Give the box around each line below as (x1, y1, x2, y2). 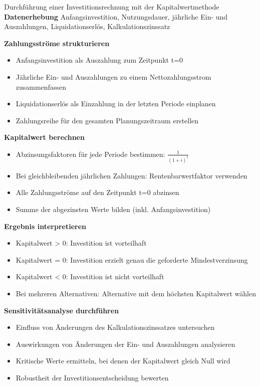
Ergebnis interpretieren (4, 221, 86, 231)
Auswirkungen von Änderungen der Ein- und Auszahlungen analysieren (16, 338, 235, 349)
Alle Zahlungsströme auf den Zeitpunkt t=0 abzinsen (16, 187, 179, 198)
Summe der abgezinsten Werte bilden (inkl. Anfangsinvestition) (16, 204, 211, 214)
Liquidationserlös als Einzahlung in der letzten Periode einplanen (16, 98, 216, 109)
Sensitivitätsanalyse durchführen (4, 305, 119, 315)
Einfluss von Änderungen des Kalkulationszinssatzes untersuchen (16, 322, 215, 332)
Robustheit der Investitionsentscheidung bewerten (16, 372, 169, 382)
